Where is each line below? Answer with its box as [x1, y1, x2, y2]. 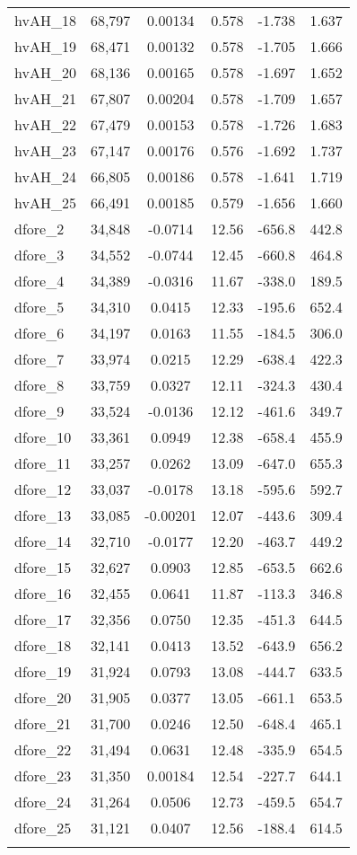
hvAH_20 [14, 62, 76, 83]
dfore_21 [14, 713, 72, 734]
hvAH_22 [14, 114, 76, 135]
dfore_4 [14, 270, 65, 291]
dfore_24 [14, 791, 72, 812]
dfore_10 [14, 427, 72, 447]
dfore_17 [14, 609, 72, 630]
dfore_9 [14, 401, 65, 421]
